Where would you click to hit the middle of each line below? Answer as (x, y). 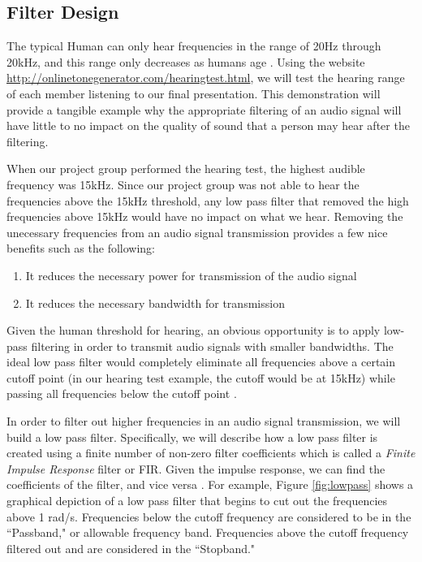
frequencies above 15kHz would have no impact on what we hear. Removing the (205, 216)
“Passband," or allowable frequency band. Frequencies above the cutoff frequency (208, 532)
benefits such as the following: (81, 248)
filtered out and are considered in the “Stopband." (131, 548)
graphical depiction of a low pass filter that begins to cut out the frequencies (197, 501)
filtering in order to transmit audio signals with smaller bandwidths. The (212, 346)
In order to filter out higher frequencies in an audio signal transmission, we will (204, 421)
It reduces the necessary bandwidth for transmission (155, 303)
